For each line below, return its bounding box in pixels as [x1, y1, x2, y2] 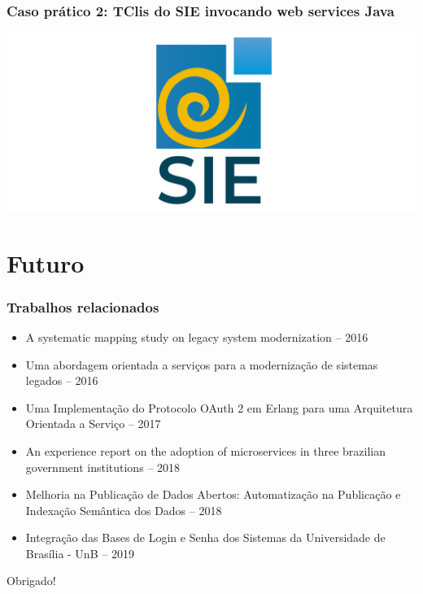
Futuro [7, 246, 85, 279]
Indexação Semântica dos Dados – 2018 [25, 501, 222, 518]
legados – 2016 [25, 372, 98, 389]
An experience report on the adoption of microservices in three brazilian [25, 442, 386, 459]
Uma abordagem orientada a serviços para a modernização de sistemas [25, 356, 378, 373]
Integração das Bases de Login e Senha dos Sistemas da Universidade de [25, 529, 386, 546]
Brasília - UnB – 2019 [25, 544, 134, 561]
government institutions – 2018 [25, 458, 180, 475]
